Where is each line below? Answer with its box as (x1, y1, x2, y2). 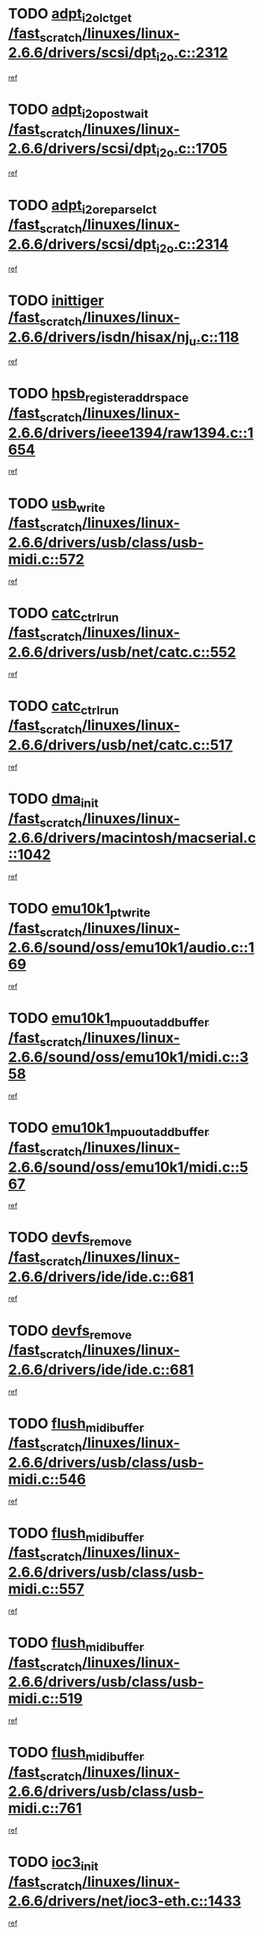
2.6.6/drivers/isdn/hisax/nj (8, 328, 190, 346)
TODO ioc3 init (8, 1854, 99, 1873)
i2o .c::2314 (156, 235, 229, 256)
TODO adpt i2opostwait (8, 100, 149, 121)
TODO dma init (8, 789, 99, 811)
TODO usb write (8, 495, 106, 515)
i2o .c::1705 (156, 140, 228, 160)
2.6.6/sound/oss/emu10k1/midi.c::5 (8, 1158, 248, 1176)
